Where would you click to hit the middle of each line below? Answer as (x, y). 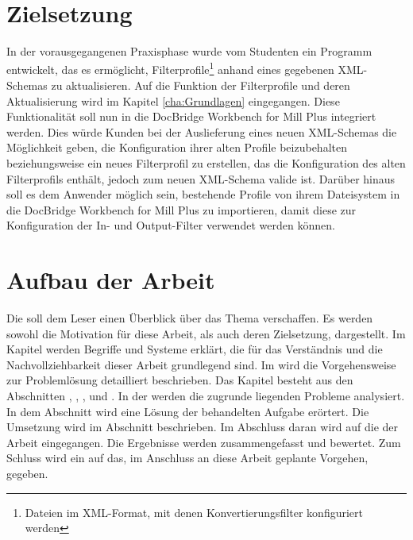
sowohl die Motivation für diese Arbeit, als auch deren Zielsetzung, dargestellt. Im (206, 333)
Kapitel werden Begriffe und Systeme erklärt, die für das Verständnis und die (195, 349)
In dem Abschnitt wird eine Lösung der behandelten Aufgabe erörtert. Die (188, 411)
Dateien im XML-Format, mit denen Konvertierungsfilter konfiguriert (194, 512)
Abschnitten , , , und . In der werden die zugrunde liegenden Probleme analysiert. (206, 395)
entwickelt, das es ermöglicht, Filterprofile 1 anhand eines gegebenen (170, 68)
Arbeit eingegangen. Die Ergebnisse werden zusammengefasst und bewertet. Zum (204, 442)
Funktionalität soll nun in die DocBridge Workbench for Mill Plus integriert (191, 116)
